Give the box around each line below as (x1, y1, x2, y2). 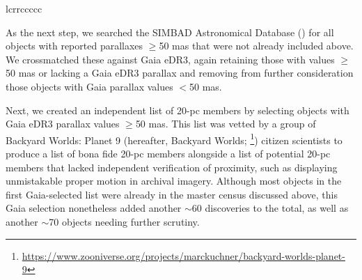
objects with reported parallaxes (6, 38, 143, 53)
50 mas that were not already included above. (159, 38, 354, 53)
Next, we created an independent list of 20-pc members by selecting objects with (6, 102, 349, 117)
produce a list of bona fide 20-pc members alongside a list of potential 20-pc (6, 146, 331, 160)
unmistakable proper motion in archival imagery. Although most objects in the (6, 173, 342, 188)
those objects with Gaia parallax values (6, 79, 173, 93)
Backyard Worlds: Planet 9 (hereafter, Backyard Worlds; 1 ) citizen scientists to (6, 130, 343, 147)
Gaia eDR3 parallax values (6, 116, 120, 131)
